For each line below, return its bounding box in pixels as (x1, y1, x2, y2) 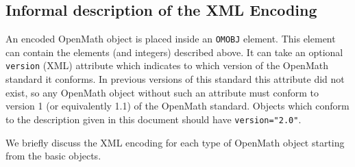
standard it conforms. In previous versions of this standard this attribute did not (5, 72, 345, 86)
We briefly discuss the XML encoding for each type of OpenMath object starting (5, 135, 345, 149)
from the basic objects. (5, 149, 101, 163)
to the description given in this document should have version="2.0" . (5, 112, 302, 126)
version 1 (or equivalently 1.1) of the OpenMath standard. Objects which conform (5, 99, 350, 113)
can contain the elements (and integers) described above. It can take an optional (5, 44, 343, 59)
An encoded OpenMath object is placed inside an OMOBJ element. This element (5, 31, 336, 46)
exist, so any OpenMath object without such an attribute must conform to (5, 85, 319, 99)
